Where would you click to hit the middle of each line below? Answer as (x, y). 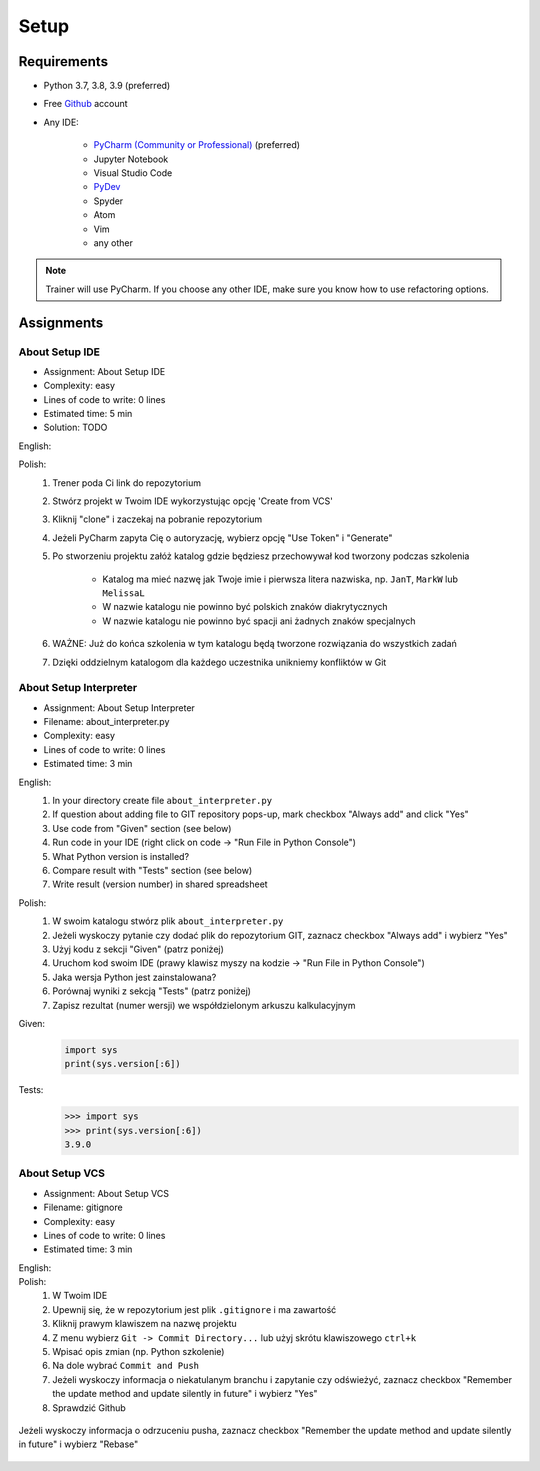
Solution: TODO (75, 427)
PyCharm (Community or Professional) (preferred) (196, 145)
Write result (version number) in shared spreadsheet (160, 884)
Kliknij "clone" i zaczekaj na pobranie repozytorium (157, 519)
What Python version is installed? (121, 856)
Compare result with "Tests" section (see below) (152, 870)
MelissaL (123, 593)
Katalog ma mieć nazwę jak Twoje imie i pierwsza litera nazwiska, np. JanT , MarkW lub (280, 579)
